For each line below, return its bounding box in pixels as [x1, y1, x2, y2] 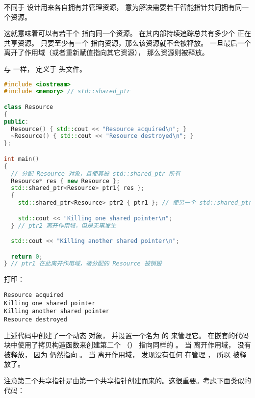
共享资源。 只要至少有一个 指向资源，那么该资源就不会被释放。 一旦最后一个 [4, 37, 251, 48]
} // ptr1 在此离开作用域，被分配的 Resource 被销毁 [4, 260, 162, 267]
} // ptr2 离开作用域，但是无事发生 [11, 222, 116, 229]
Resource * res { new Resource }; [11, 177, 120, 185]
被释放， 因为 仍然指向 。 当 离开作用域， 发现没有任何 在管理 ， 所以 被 [4, 349, 240, 359]
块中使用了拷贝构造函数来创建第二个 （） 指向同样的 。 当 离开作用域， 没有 [4, 340, 251, 350]
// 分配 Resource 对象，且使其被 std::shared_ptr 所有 [11, 170, 180, 177]
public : [4, 118, 29, 125]
